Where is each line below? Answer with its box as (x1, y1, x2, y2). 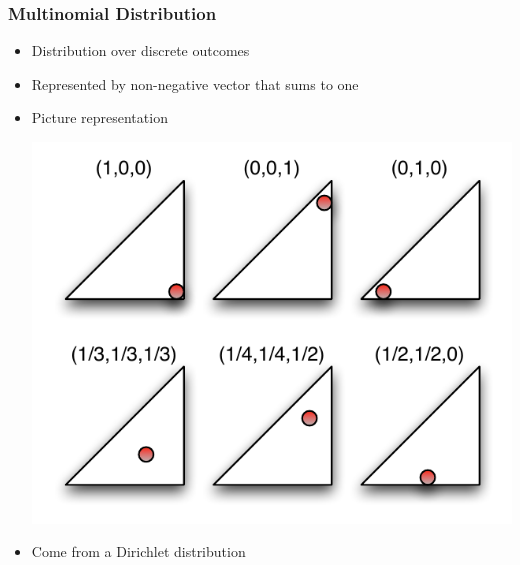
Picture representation (31, 107, 168, 128)
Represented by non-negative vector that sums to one (31, 73, 359, 94)
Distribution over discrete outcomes (31, 40, 250, 61)
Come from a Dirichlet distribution (31, 541, 246, 562)
